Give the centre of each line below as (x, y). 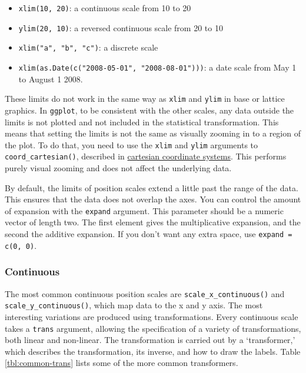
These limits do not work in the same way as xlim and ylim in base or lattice (145, 99)
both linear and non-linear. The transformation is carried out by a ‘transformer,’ (150, 340)
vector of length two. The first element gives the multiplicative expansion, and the (153, 222)
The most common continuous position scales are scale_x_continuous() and (145, 293)
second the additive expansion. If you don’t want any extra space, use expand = (149, 234)
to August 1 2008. (51, 79)
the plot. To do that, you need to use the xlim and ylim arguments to (132, 144)
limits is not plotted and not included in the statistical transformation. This (142, 121)
